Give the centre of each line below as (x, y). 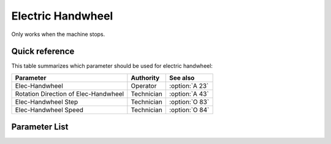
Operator (144, 85)
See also (182, 77)
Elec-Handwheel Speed (49, 110)
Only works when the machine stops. (58, 34)
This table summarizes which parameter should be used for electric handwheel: (112, 66)
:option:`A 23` (189, 85)
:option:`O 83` (189, 102)
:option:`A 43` (189, 93)
